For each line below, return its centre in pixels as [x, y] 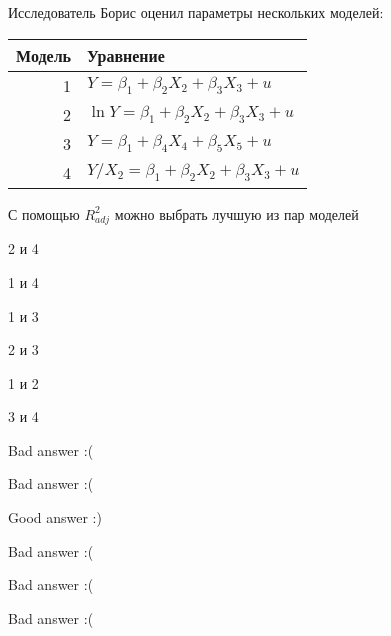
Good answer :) [55, 517]
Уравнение [126, 55]
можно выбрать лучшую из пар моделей [236, 213]
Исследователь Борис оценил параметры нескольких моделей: [196, 12]
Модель [44, 55]
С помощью [44, 213]
